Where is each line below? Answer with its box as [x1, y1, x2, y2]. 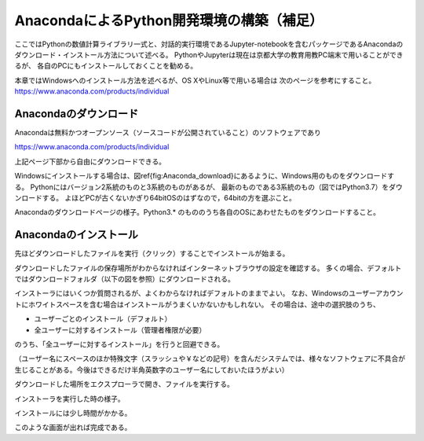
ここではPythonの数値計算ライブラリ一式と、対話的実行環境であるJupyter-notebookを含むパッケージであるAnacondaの [14, 39, 404, 49]
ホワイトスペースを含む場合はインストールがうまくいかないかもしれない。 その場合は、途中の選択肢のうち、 [27, 300, 380, 309]
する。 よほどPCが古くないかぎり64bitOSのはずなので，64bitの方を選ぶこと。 [42, 193, 296, 202]
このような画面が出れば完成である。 [14, 423, 132, 432]
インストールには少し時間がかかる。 [14, 408, 132, 417]
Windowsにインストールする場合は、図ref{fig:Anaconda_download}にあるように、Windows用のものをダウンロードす [14, 171, 394, 181]
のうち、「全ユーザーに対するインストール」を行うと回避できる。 [14, 340, 225, 349]
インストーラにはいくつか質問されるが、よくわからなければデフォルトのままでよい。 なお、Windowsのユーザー [14, 288, 376, 298]
